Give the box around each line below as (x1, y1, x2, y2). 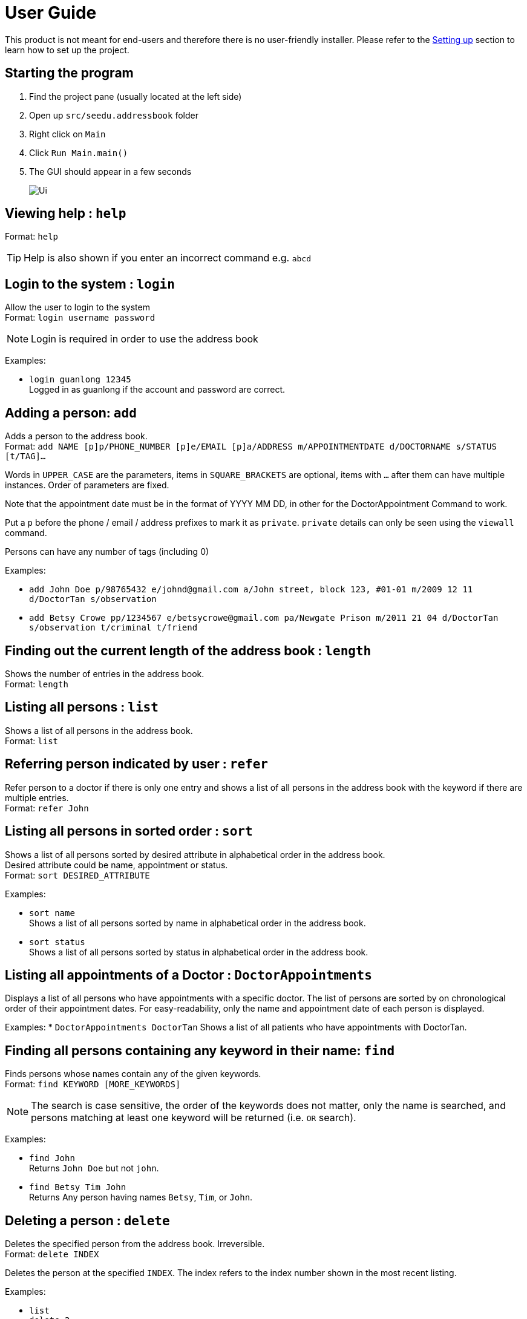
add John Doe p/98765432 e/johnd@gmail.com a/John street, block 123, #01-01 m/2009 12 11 (29, 584, 473, 595)
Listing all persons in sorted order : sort (5, 823, 253, 839)
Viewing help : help (5, 206, 126, 221)
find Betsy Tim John (29, 1182, 126, 1193)
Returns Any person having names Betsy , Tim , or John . (29, 1192, 253, 1203)
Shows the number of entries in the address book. (5, 668, 205, 679)
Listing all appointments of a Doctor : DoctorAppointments (5, 967, 372, 983)
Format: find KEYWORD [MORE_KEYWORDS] (5, 1079, 181, 1090)
